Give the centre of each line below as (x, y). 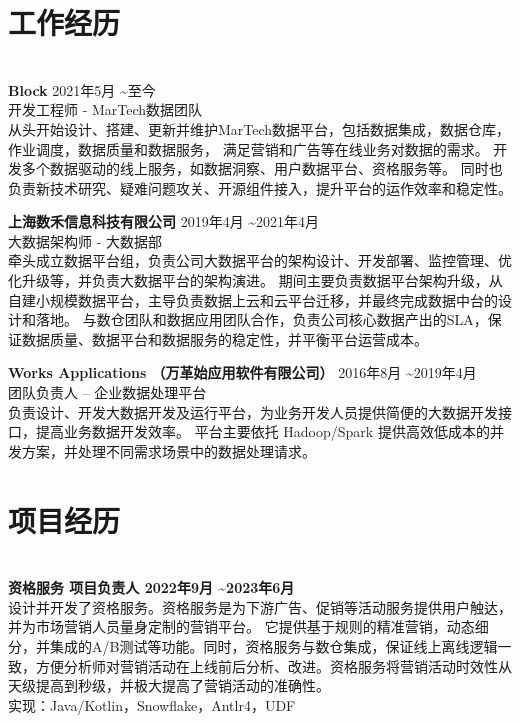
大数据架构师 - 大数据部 (85, 240)
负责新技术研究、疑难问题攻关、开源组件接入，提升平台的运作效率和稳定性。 (260, 187)
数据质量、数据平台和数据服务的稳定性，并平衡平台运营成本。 (224, 338)
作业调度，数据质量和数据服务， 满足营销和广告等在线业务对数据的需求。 (248, 148)
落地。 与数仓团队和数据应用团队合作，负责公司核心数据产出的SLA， (261, 319)
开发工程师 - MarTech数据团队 (105, 109)
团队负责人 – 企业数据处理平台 (107, 392)
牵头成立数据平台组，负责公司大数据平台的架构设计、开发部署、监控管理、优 (260, 260)
